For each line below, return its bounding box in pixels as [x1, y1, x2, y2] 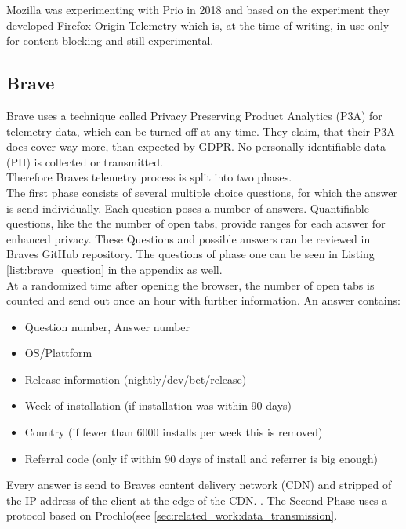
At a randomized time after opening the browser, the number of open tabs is [6, 276, 375, 293]
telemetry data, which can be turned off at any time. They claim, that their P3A [6, 122, 395, 139]
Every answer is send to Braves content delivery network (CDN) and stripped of [6, 476, 392, 493]
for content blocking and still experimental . [6, 32, 214, 49]
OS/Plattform [24, 345, 92, 361]
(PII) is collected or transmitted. [6, 153, 163, 170]
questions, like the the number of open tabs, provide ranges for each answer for [6, 215, 386, 232]
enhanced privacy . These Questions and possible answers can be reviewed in [6, 230, 371, 246]
